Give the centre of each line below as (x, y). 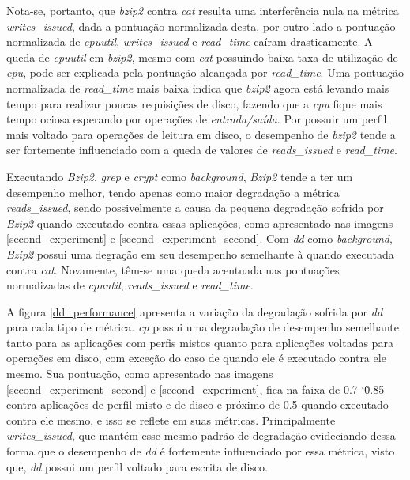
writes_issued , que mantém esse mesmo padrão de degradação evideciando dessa (201, 435)
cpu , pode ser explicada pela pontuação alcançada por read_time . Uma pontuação (205, 72)
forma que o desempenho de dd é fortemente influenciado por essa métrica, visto (201, 451)
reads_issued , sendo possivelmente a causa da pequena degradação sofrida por (195, 208)
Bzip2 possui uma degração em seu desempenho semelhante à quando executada (200, 253)
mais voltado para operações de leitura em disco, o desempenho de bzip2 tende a (201, 134)
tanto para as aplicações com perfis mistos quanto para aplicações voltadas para (200, 342)
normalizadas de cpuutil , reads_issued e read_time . (130, 285)
